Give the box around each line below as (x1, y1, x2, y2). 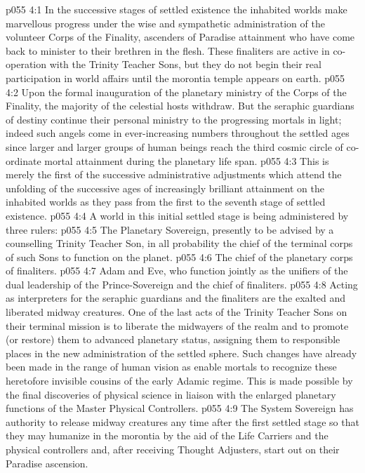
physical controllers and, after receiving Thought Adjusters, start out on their (6, 442, 340, 456)
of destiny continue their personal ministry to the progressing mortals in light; (6, 112, 342, 126)
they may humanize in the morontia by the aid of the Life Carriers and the (6, 428, 328, 443)
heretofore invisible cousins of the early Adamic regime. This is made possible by (6, 373, 353, 388)
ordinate (6, 153, 41, 168)
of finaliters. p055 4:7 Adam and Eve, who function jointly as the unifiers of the (6, 263, 348, 278)
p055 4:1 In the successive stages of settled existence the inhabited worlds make (6, 2, 347, 16)
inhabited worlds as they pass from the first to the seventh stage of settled (6, 194, 326, 209)
